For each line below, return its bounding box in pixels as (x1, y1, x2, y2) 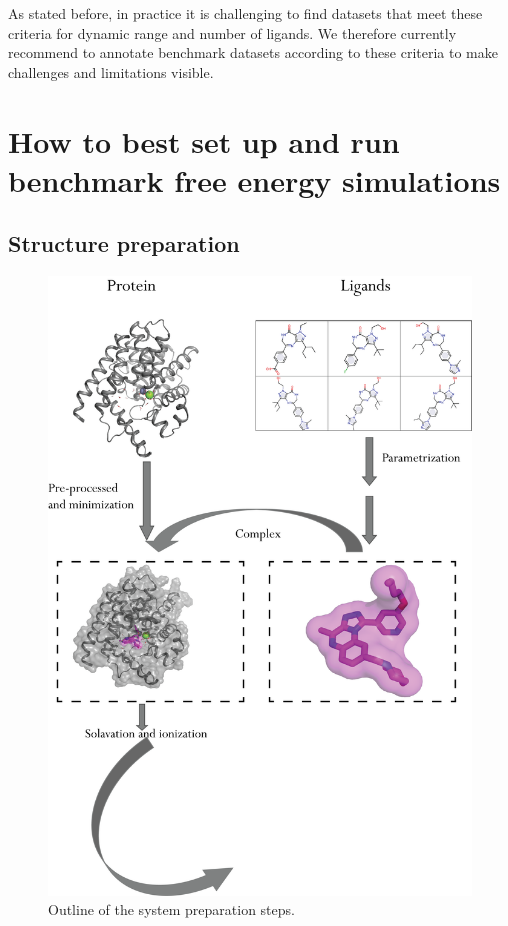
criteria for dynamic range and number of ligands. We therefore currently (8, 22, 457, 43)
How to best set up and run (8, 120, 400, 161)
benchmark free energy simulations (8, 159, 501, 200)
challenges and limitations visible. (8, 61, 214, 82)
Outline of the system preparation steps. (48, 899, 295, 920)
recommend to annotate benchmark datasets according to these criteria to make (8, 42, 498, 63)
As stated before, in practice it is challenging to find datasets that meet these (8, 3, 483, 23)
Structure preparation (8, 228, 240, 259)
